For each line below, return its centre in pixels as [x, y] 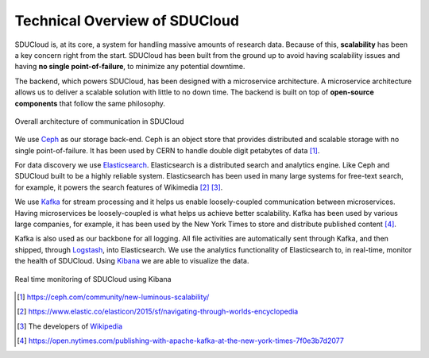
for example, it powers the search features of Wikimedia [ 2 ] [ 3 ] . [119, 187]
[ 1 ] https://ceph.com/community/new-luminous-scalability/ [113, 297]
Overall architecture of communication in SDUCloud [99, 121]
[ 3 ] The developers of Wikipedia [70, 326]
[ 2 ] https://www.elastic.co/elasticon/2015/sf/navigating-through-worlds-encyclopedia [158, 312]
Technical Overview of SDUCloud [127, 21]
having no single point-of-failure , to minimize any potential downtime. [130, 67]
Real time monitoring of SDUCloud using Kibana [93, 279]
